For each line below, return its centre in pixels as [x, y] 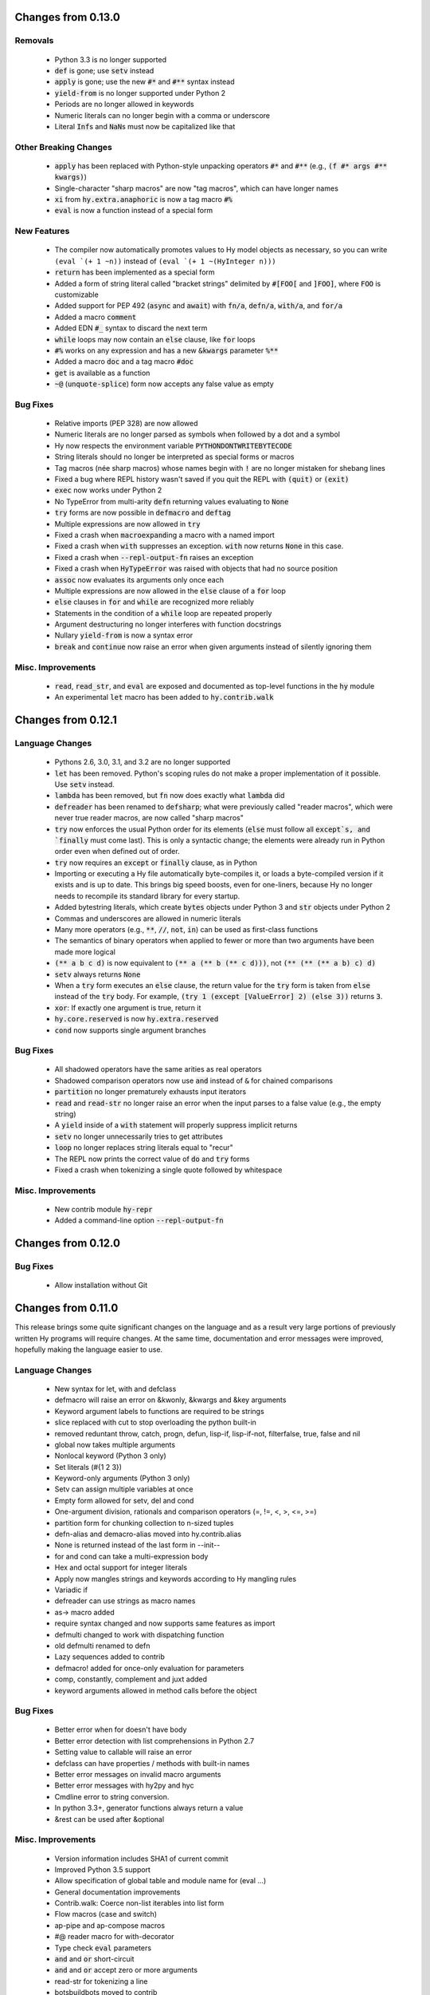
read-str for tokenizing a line [101, 1981]
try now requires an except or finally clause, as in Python [156, 863]
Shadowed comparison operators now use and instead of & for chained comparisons [194, 1080]
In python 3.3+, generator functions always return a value [149, 1808]
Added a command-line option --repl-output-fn [139, 1220]
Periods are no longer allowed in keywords [124, 105]
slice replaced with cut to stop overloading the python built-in [155, 1422]
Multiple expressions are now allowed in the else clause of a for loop [170, 591]
